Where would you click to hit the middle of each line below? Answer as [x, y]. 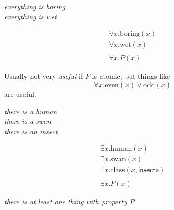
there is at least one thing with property [66, 202]
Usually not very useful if [44, 76]
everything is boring [35, 6]
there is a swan [28, 121]
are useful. [20, 93]
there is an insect [31, 131]
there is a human [31, 111]
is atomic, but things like [131, 76]
